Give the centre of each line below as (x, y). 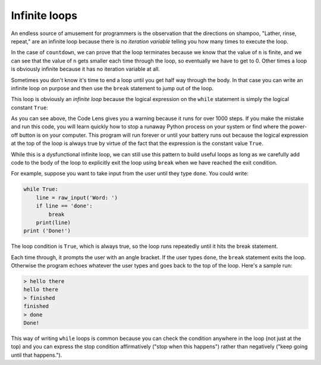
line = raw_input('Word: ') (77, 197)
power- (298, 127)
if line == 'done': (64, 206)
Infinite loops (44, 15)
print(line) (53, 222)
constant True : (30, 108)
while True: (41, 189)
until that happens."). (37, 355)
